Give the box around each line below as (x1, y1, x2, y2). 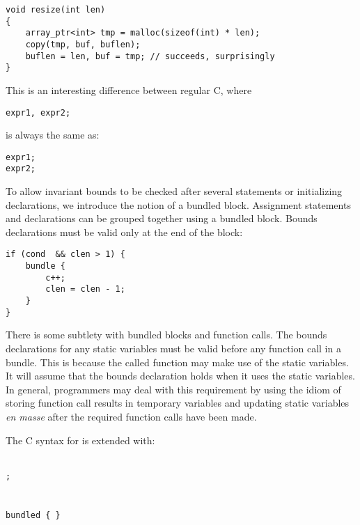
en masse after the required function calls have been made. (6, 409, 257, 423)
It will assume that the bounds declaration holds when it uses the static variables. (6, 368, 355, 383)
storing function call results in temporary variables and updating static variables (6, 395, 350, 410)
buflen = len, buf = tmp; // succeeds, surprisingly (25, 51, 275, 61)
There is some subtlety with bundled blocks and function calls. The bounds (6, 327, 327, 342)
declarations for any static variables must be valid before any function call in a (6, 341, 341, 355)
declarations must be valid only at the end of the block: (6, 224, 243, 239)
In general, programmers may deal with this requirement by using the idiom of (6, 382, 341, 396)
